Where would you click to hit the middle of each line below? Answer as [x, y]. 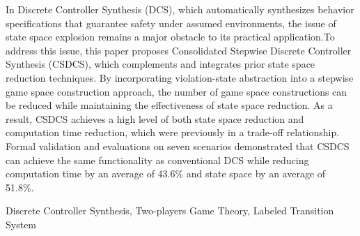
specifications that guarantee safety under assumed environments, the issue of [171, 23]
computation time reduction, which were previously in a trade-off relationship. [173, 132]
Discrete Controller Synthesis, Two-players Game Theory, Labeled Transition [170, 211]
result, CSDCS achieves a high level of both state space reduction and [155, 118]
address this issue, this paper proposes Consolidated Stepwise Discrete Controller [179, 50]
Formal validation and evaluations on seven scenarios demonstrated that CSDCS [178, 146]
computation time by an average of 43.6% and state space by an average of [166, 174]
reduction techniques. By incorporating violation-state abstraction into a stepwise [180, 77]
